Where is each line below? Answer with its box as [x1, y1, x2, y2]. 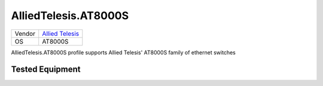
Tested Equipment [11, 64, 81, 75]
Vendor [14, 29, 36, 38]
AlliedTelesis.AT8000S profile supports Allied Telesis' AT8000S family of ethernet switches [11, 48, 236, 56]
